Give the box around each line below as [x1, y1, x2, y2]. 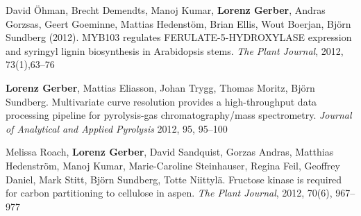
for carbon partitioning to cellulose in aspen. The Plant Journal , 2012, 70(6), [6, 185, 333, 200]
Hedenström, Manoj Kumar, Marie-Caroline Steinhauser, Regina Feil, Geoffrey [6, 158, 340, 172]
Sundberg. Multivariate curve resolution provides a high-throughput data [6, 94, 317, 108]
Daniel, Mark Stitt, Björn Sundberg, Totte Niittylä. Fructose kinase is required [6, 172, 342, 186]
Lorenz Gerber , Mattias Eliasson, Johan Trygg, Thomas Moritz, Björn [6, 80, 315, 94]
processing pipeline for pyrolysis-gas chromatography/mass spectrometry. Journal [6, 108, 352, 122]
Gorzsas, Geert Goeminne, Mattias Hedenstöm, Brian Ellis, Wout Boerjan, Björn [6, 16, 351, 31]
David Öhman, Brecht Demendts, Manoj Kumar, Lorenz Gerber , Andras [6, 3, 326, 17]
